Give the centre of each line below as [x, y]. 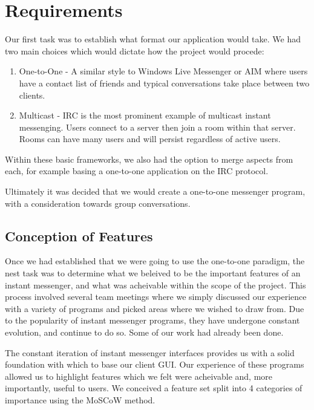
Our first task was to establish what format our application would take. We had [153, 39]
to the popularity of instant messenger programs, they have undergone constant [152, 320]
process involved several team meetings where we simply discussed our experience [156, 297]
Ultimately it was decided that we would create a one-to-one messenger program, [155, 191]
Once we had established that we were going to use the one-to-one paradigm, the [155, 261]
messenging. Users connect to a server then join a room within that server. [157, 127]
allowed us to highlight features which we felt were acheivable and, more [139, 376]
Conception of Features [79, 236]
